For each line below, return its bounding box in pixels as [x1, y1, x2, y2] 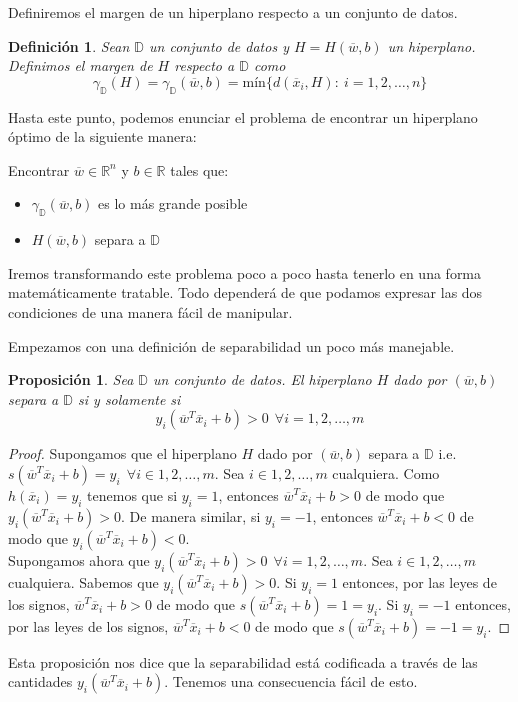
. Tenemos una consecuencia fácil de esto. [164, 671, 418, 692]
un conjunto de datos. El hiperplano [153, 369, 372, 390]
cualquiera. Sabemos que [8, 571, 159, 592]
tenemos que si [87, 484, 178, 505]
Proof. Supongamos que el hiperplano [8, 443, 237, 464]
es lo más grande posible [98, 193, 248, 214]
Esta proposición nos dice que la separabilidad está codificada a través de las [8, 651, 478, 672]
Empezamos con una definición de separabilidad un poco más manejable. [8, 335, 455, 356]
